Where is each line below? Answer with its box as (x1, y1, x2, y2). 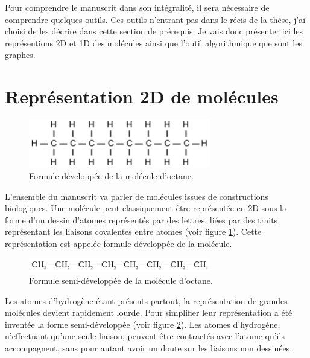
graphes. (5, 48, 36, 61)
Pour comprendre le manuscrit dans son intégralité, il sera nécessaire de (5, 1, 270, 13)
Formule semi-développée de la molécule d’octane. (29, 273, 213, 286)
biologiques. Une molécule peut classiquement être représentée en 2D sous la (5, 202, 286, 214)
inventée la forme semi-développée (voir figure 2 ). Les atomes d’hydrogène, (5, 318, 280, 330)
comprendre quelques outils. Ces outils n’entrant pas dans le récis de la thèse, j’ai (5, 13, 306, 25)
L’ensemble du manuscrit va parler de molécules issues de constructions (5, 190, 268, 202)
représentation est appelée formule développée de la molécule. (5, 237, 232, 249)
